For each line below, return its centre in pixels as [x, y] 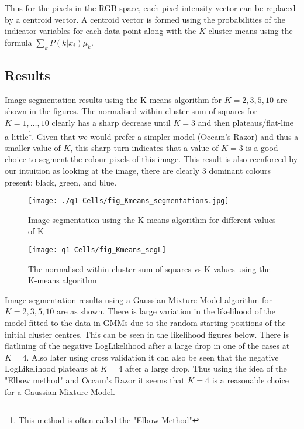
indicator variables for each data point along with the [101, 31]
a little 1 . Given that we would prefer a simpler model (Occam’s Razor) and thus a [152, 135]
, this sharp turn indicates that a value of [144, 147]
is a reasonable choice [250, 380]
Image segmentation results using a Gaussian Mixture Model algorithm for [138, 299]
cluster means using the [251, 31]
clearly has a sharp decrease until [111, 122]
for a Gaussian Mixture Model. [60, 391]
